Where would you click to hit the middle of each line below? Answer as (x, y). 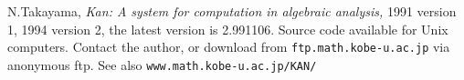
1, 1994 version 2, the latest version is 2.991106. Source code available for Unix (228, 29)
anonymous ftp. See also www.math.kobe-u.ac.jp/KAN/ (162, 64)
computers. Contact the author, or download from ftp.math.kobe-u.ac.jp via (229, 47)
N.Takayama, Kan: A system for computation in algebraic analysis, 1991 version (232, 11)
